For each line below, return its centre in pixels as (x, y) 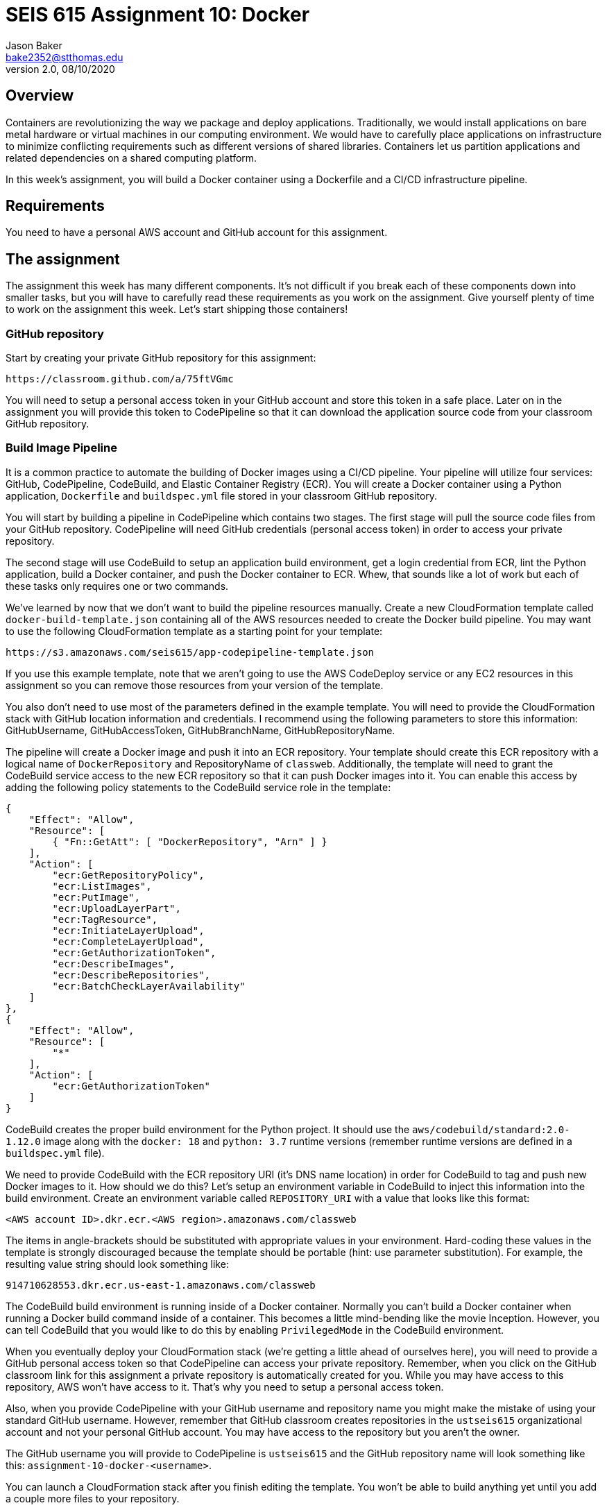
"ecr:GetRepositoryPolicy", (128, 875)
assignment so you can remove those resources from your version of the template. (195, 685)
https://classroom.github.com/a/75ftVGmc (120, 379)
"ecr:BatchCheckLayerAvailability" (149, 986)
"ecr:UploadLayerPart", (117, 908)
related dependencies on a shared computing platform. (131, 158)
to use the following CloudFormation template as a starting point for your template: (194, 631)
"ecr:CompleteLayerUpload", (128, 941)
